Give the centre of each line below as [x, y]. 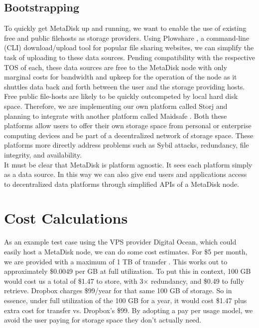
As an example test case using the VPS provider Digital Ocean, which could [120, 242]
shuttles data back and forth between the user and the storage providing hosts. [125, 86]
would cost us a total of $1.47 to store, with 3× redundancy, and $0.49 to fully [124, 281]
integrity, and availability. [43, 154]
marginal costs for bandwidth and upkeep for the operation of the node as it [121, 77]
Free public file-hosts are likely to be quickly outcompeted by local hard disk [121, 96]
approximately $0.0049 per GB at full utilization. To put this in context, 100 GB [128, 271]
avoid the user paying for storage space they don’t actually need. [103, 320]
